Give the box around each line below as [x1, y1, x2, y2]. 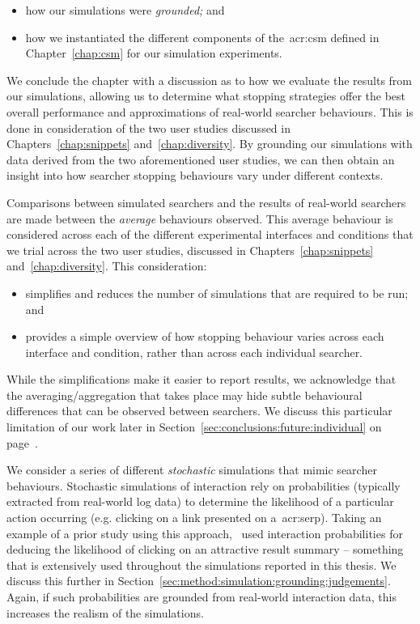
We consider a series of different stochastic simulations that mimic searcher [6, 461, 377, 478]
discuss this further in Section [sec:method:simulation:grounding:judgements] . [6, 572, 391, 589]
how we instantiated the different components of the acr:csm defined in [25, 28, 380, 45]
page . [6, 434, 38, 451]
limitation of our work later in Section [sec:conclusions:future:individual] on [6, 418, 382, 435]
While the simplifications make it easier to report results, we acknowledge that [6, 371, 397, 388]
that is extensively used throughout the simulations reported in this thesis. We [6, 556, 397, 573]
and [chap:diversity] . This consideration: [6, 257, 207, 274]
